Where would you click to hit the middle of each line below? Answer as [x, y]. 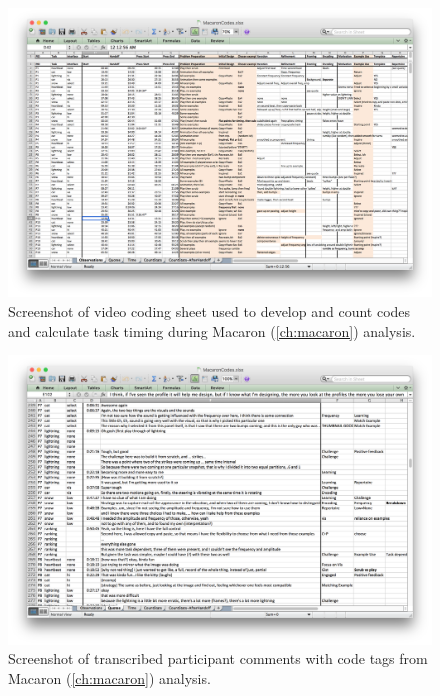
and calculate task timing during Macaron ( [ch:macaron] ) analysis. [212, 330]
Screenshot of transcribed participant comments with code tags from [218, 658]
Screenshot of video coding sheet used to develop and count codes [209, 311]
